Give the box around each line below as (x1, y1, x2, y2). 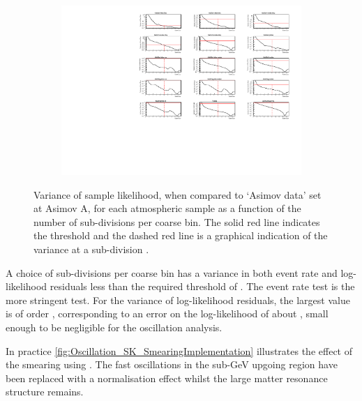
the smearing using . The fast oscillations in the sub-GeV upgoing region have (6, 357, 338, 372)
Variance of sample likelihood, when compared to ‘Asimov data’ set (33, 187, 322, 202)
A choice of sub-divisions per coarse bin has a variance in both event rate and (6, 265, 338, 280)
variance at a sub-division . (33, 242, 149, 257)
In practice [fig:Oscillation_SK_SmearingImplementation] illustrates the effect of (6, 343, 352, 358)
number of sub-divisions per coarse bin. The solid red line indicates (33, 214, 320, 229)
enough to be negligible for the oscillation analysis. (6, 320, 223, 335)
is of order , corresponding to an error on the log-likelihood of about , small (6, 306, 329, 321)
